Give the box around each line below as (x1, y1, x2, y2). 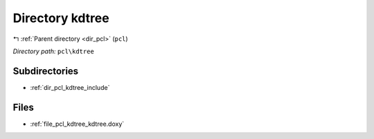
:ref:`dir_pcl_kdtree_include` (30, 83, 110, 91)
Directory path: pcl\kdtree (12, 47, 95, 55)
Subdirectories (12, 65, 79, 77)
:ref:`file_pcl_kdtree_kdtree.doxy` (30, 120, 125, 128)
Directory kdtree (12, 10, 110, 26)
